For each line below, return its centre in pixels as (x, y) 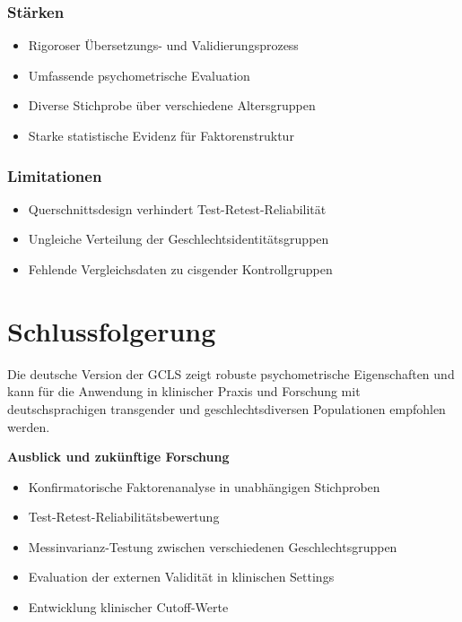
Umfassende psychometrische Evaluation (139, 75)
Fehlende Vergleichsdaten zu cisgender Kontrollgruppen (180, 269)
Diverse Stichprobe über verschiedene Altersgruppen (172, 105)
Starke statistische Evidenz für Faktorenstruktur (161, 135)
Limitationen (55, 175)
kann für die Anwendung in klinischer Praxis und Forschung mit (184, 391)
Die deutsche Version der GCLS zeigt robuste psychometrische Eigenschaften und (231, 373)
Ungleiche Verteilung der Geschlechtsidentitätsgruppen (179, 239)
